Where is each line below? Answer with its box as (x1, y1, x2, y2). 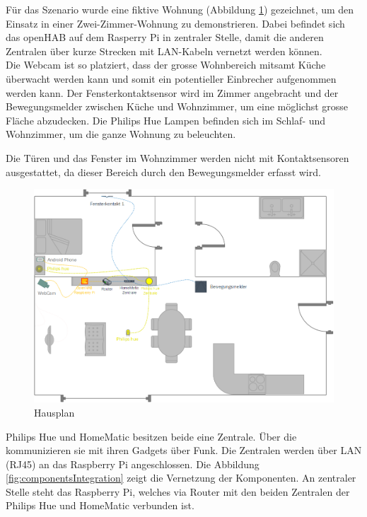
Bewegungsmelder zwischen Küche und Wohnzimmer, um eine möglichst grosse (6, 99, 349, 114)
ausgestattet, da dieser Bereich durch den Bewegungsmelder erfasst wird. (6, 164, 321, 179)
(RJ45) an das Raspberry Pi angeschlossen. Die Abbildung (6, 456, 260, 471)
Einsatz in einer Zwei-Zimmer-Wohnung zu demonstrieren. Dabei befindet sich (6, 16, 345, 30)
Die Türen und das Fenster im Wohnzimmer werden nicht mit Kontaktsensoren (6, 150, 349, 165)
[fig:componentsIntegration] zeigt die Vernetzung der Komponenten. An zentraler (6, 470, 356, 485)
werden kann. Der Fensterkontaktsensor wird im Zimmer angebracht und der (6, 85, 339, 100)
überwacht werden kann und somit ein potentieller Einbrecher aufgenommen (6, 71, 337, 86)
